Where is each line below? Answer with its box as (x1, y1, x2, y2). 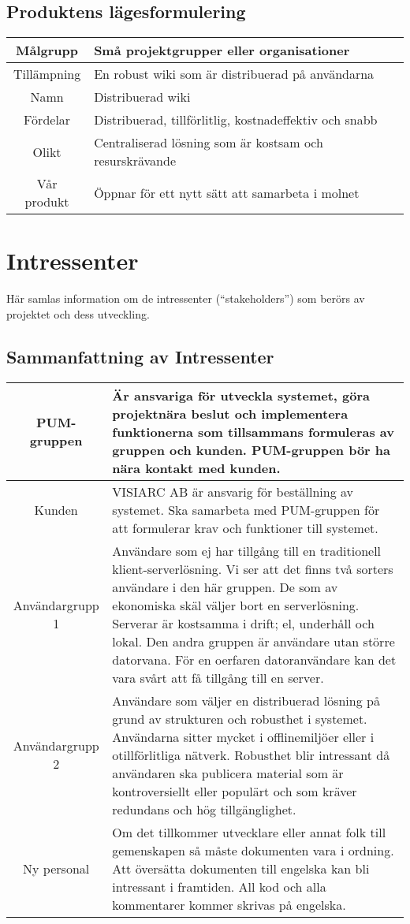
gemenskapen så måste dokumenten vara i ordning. (112, 840, 394, 859)
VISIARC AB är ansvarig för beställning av (112, 482, 353, 501)
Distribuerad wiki (94, 88, 191, 106)
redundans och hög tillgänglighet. (112, 799, 296, 818)
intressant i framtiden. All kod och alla (112, 877, 326, 896)
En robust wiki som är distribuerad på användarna (94, 65, 375, 84)
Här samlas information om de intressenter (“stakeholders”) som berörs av (6, 290, 365, 307)
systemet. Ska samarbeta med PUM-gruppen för (112, 500, 380, 519)
